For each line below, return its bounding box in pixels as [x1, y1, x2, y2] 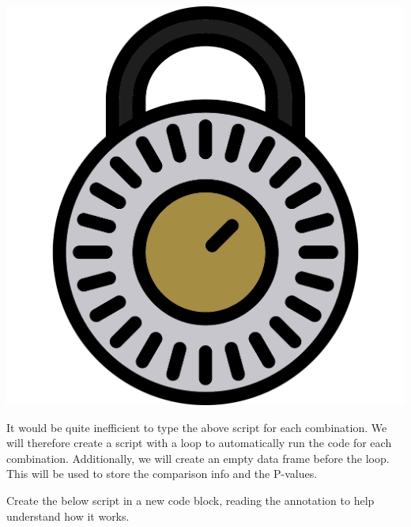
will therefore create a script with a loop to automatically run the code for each [6, 434, 392, 451]
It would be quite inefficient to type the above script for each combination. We [6, 419, 387, 435]
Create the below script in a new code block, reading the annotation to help [6, 491, 375, 508]
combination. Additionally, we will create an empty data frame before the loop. [6, 449, 390, 466]
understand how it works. [6, 507, 130, 524]
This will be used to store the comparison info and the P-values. [6, 465, 318, 482]
